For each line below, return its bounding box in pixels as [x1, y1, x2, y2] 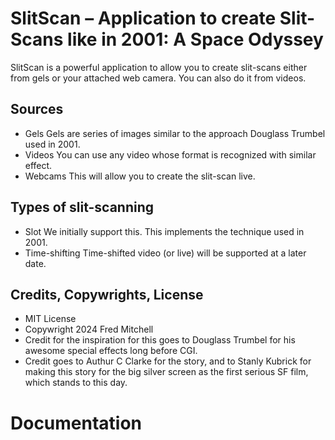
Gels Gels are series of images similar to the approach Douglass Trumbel [24, 127, 326, 139]
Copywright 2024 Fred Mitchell [24, 323, 154, 336]
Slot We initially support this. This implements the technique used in [24, 225, 305, 237]
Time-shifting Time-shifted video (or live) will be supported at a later [24, 247, 307, 259]
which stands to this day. [24, 377, 128, 389]
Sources [10, 101, 64, 118]
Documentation [10, 412, 143, 434]
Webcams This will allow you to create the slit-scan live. [24, 170, 256, 182]
